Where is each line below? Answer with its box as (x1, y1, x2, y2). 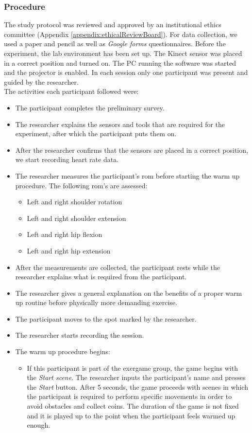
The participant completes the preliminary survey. (15, 102, 165, 112)
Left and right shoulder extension (27, 213, 126, 223)
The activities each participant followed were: (4, 86, 139, 96)
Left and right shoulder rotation (27, 197, 122, 207)
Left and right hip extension (27, 245, 111, 255)
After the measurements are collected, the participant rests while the (15, 262, 220, 272)
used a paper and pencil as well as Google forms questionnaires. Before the (4, 38, 226, 49)
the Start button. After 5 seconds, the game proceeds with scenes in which (27, 381, 248, 392)
